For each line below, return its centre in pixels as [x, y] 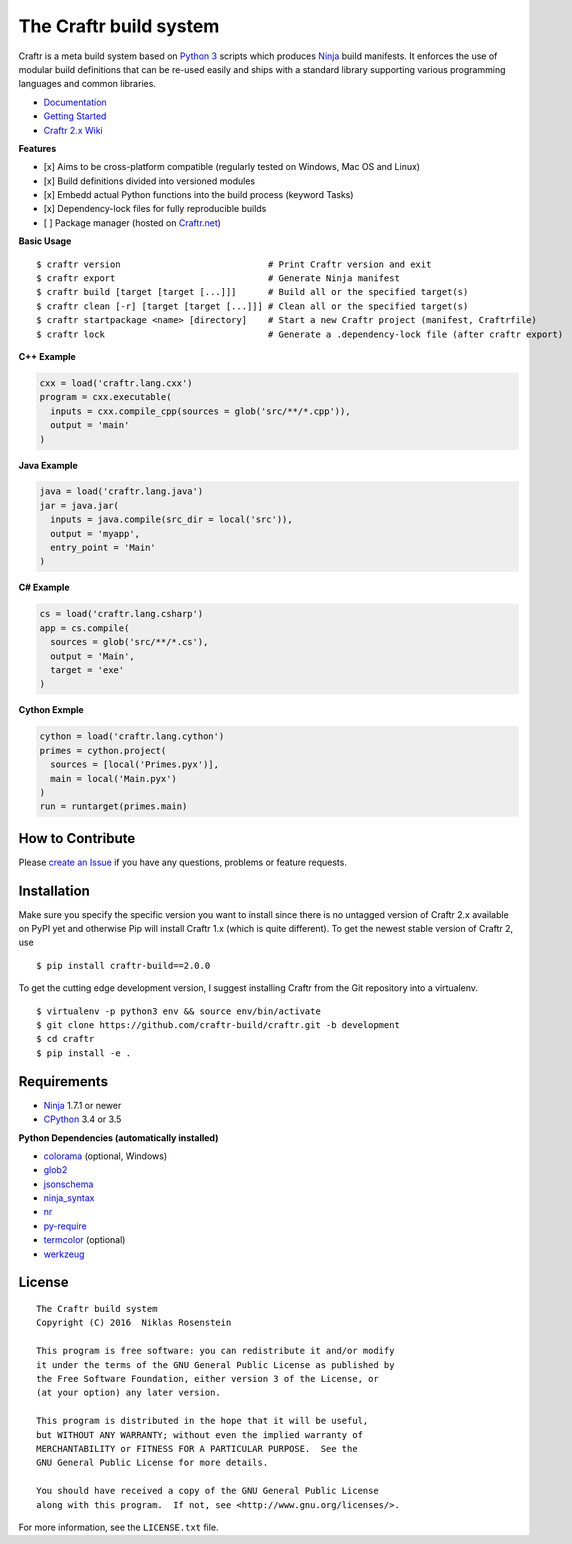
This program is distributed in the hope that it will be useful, [202, 1421]
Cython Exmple [51, 710]
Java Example [48, 465]
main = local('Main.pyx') [113, 778]
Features [37, 148]
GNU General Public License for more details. [152, 1463]
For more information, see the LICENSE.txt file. [118, 1527]
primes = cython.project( [103, 750]
